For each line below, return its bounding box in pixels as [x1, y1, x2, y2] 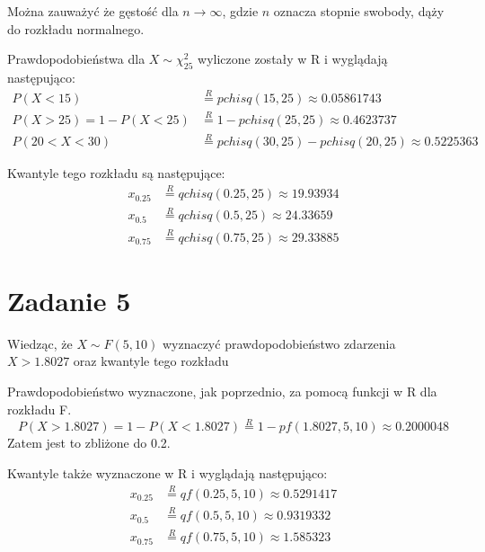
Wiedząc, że [7, 334, 73, 352]
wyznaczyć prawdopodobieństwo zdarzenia [162, 334, 396, 352]
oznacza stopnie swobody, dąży [273, 2, 445, 20]
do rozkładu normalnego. [7, 19, 145, 38]
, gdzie [222, 2, 259, 20]
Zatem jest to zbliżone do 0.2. [7, 433, 171, 452]
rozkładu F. [7, 399, 72, 418]
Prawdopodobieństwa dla [7, 49, 145, 68]
